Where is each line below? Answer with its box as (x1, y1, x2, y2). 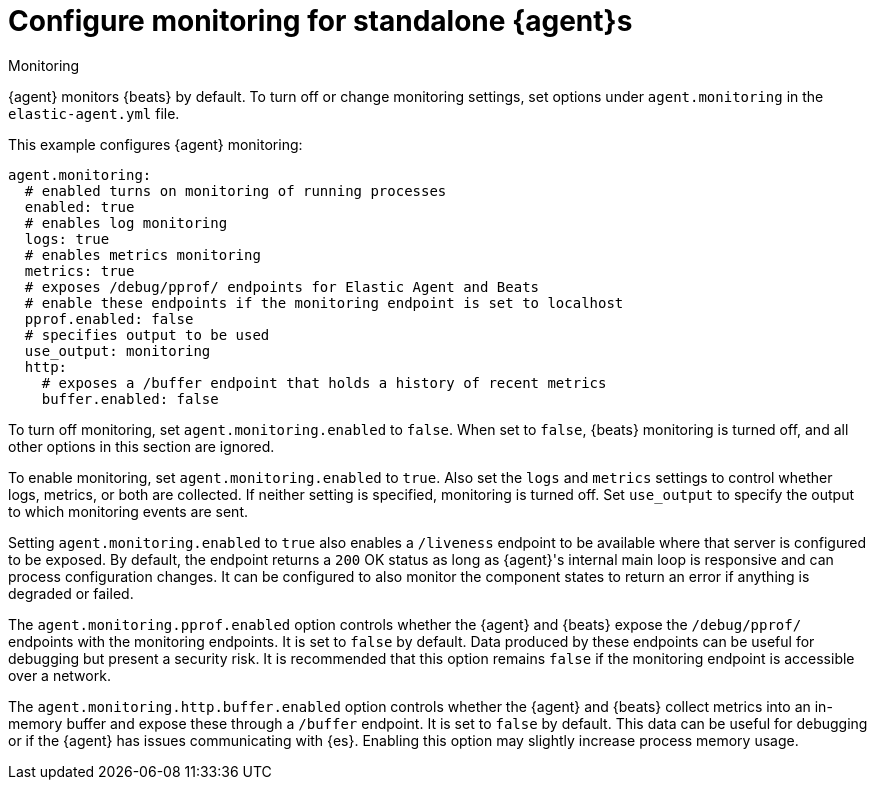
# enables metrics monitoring (24, 246, 261, 263)
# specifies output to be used (24, 326, 270, 343)
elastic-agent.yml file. (8, 104, 180, 122)
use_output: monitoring (24, 342, 211, 359)
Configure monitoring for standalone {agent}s (8, 4, 633, 38)
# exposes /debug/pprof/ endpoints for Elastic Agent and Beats (24, 278, 540, 295)
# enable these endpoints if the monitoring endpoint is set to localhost (24, 294, 624, 311)
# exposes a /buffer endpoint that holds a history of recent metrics (41, 374, 607, 391)
